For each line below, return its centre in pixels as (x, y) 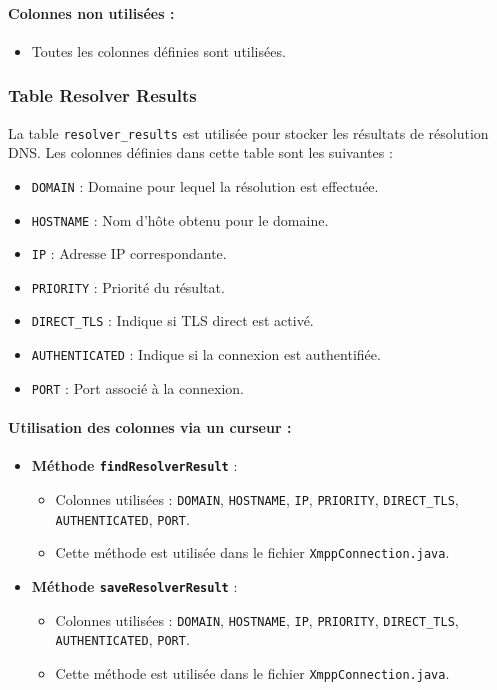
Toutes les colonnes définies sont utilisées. (158, 50)
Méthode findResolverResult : (134, 465)
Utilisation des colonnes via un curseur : (150, 427)
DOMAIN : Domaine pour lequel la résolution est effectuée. (205, 185)
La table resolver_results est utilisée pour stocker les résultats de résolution (248, 132)
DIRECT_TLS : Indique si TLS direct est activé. (172, 320)
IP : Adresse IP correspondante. (129, 253)
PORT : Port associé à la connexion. (137, 387)
